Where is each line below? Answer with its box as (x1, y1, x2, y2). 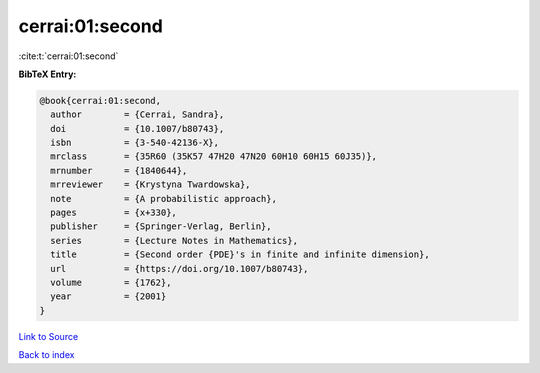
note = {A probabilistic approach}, (50, 193, 277, 204)
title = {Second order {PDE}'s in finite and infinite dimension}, (50, 249, 430, 260)
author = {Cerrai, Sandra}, (50, 109, 225, 120)
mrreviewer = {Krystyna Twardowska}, (50, 179, 251, 190)
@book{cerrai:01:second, (39, 95, 162, 106)
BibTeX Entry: (18, 68, 77, 80)
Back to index (18, 349, 75, 361)
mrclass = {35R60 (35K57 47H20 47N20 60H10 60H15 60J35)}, (50, 151, 378, 162)
